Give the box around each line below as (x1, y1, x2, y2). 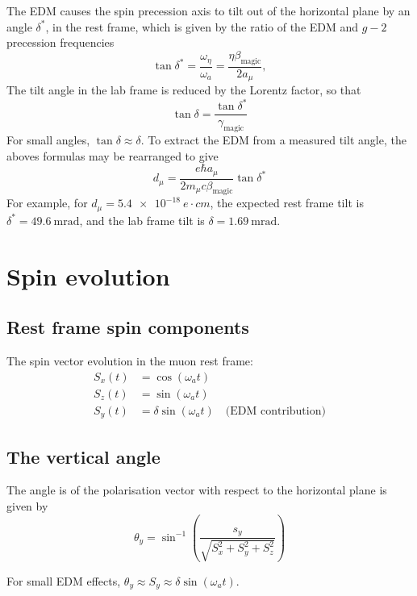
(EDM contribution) (225, 405, 326, 417)
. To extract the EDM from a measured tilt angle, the (140, 131, 407, 148)
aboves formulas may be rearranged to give (6, 147, 219, 164)
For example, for (6, 194, 88, 211)
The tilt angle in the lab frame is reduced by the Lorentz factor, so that (6, 81, 361, 98)
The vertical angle (6, 444, 161, 469)
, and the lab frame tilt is (79, 211, 205, 228)
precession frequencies (6, 34, 115, 51)
